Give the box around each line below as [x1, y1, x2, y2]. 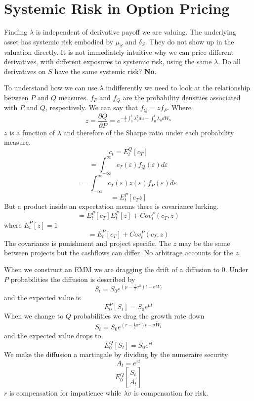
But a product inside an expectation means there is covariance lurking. [4, 201, 219, 211]
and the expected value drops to [4, 330, 101, 341]
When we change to [4, 311, 64, 321]
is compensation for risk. [134, 388, 209, 398]
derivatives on [4, 66, 46, 76]
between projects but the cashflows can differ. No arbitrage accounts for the [4, 247, 234, 258]
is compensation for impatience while [9, 388, 122, 398]
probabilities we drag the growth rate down [73, 311, 205, 321]
